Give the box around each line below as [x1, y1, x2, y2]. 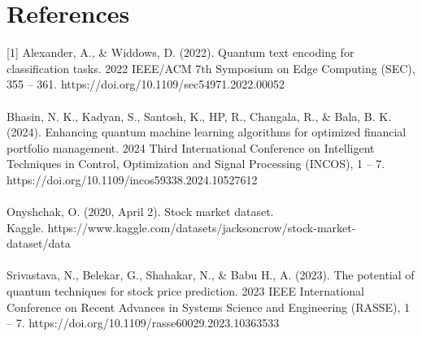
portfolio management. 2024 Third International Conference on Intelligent [7, 139, 375, 156]
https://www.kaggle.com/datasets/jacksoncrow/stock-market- [47, 218, 356, 235]
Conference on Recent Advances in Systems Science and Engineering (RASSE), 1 [7, 298, 411, 315]
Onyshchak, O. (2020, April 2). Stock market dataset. [7, 203, 274, 220]
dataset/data [7, 235, 71, 252]
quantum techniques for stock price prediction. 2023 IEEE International [7, 283, 364, 300]
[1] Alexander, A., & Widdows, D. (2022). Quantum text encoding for [7, 44, 355, 61]
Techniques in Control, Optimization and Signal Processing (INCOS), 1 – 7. [7, 155, 385, 172]
